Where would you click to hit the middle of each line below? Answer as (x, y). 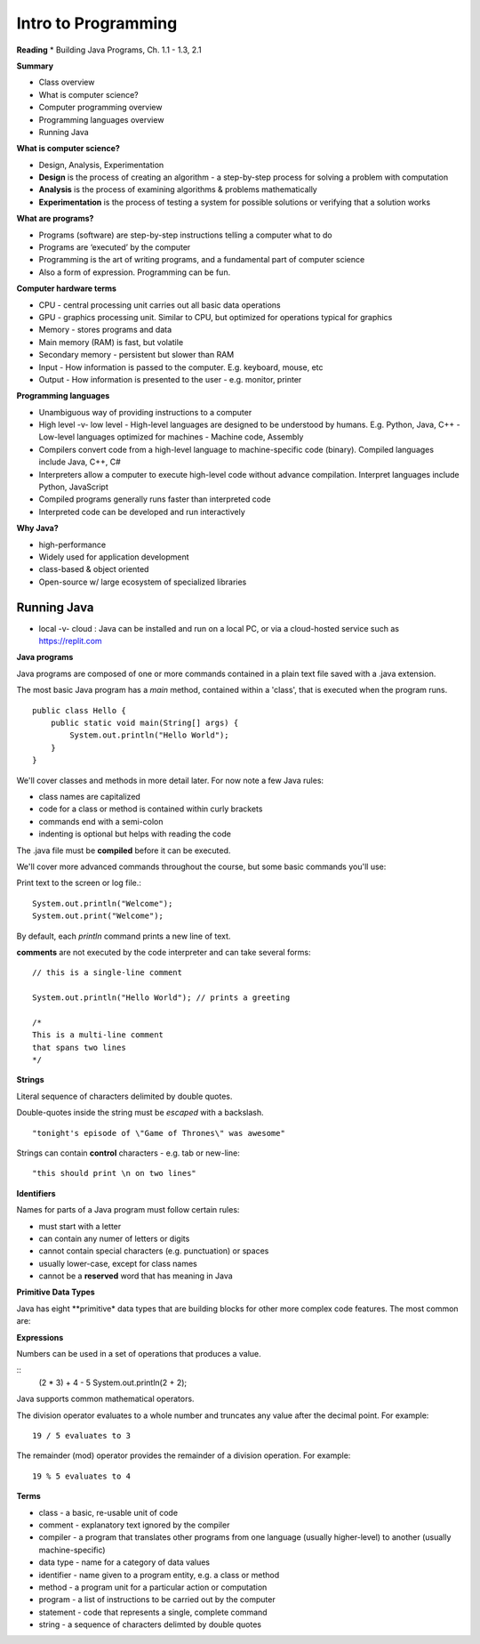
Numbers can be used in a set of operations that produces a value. (139, 1354)
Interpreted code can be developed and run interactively (142, 512)
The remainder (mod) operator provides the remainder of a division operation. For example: (184, 1455)
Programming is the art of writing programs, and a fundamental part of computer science (202, 260)
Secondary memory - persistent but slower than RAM (136, 355)
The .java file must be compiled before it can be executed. (124, 850)
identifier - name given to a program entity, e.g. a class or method (159, 1575)
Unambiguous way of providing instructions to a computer (145, 412)
